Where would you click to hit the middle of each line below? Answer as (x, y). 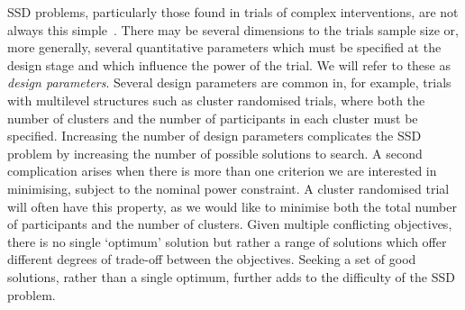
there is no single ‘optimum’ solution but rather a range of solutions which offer (227, 241)
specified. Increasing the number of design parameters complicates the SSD (214, 136)
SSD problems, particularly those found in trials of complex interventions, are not (233, 12)
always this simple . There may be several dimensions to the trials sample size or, (233, 29)
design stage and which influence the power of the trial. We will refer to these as (229, 64)
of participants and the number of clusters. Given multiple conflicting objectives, (230, 224)
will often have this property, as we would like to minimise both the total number (232, 206)
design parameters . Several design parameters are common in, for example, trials (229, 82)
